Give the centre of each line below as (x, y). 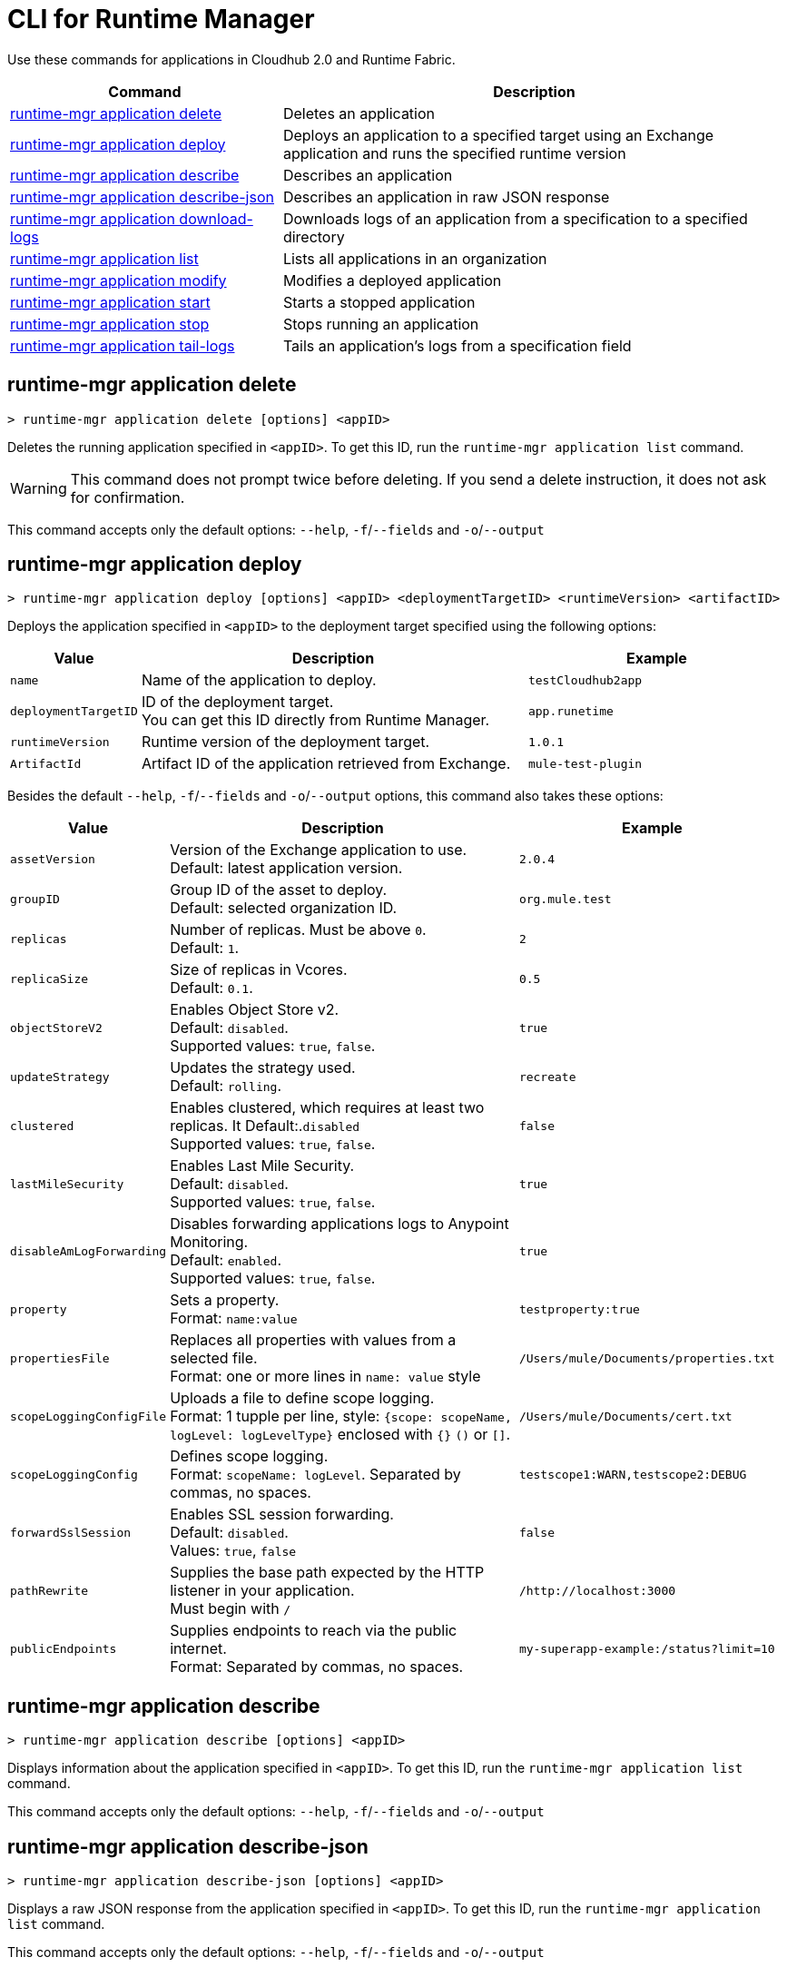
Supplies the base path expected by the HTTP (327, 1573)
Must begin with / (231, 1609)
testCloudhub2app (585, 680)
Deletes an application (359, 113)
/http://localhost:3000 (597, 1590)
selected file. (214, 1358)
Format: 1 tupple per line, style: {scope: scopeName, (341, 1416)
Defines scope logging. (249, 1456)
